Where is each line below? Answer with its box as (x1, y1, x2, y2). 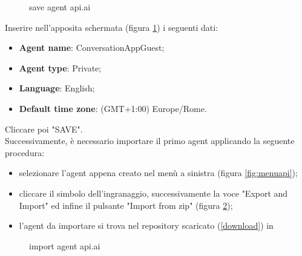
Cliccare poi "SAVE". (5, 122, 83, 135)
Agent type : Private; (19, 61, 102, 74)
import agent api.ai (29, 239, 100, 252)
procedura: (5, 146, 45, 159)
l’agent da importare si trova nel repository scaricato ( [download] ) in (19, 219, 274, 232)
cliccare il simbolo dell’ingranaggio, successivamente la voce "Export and (19, 186, 288, 199)
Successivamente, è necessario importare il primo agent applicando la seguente (5, 134, 295, 147)
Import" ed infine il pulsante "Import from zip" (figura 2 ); (19, 199, 233, 211)
